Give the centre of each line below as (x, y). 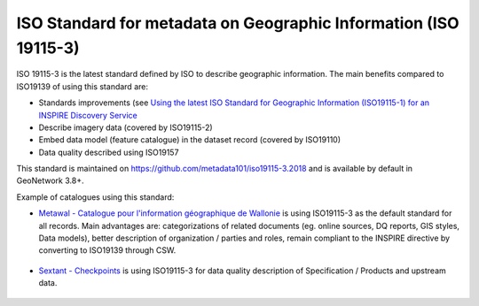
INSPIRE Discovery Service (88, 115)
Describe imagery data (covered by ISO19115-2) (126, 127)
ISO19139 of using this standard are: (82, 86)
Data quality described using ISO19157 (109, 152)
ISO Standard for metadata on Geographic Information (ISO (238, 23)
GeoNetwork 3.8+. (50, 180)
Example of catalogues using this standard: (95, 197)
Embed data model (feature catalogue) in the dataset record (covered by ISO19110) (190, 140)
